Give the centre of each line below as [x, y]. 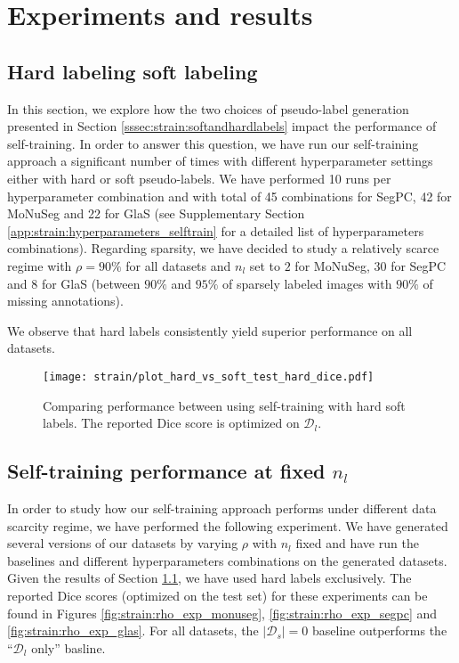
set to [265, 265]
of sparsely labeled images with [307, 283]
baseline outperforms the [379, 630]
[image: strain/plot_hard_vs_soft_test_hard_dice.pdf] [209, 377]
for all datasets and [178, 265]
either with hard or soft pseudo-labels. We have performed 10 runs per [199, 178]
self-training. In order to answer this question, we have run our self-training [213, 143]
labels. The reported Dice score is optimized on [171, 423]
